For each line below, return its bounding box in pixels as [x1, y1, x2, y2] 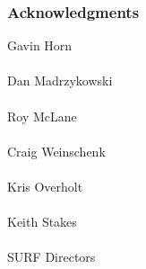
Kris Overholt [7, 176, 83, 195]
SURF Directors [7, 247, 96, 266]
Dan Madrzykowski [7, 71, 113, 90]
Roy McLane [7, 106, 77, 125]
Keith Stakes [7, 212, 77, 231]
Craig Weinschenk [7, 141, 106, 160]
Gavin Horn [7, 36, 73, 55]
